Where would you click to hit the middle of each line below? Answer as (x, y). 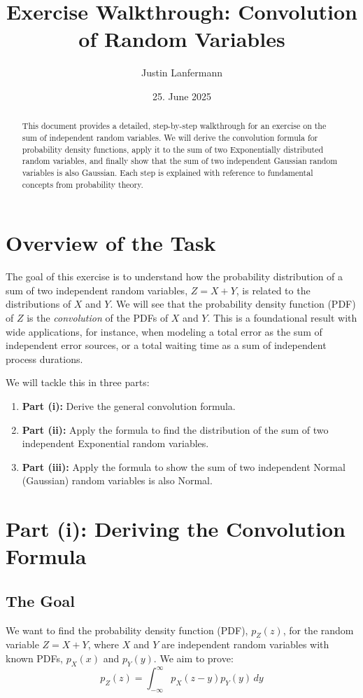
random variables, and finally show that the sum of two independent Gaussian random (180, 161)
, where (103, 644)
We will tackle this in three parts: (78, 382)
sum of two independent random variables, (97, 290)
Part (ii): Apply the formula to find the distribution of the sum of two (175, 429)
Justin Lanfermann (182, 73)
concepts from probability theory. (83, 184)
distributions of (38, 304)
